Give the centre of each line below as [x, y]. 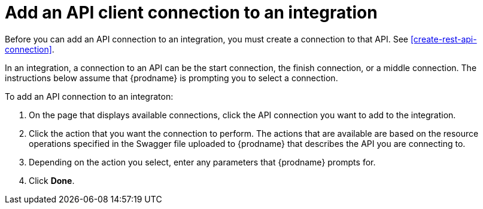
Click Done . [52, 180]
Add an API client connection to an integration [191, 13]
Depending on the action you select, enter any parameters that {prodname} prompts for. [202, 162]
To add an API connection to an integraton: [89, 96]
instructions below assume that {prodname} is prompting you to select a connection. [171, 78]
